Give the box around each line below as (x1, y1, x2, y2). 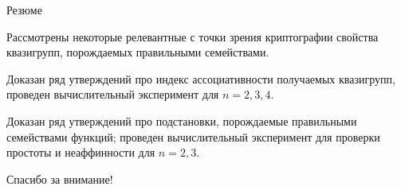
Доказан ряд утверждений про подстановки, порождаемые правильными (6, 112, 357, 129)
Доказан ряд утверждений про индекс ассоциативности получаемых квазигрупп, (6, 70, 395, 87)
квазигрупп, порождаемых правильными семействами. (6, 44, 269, 60)
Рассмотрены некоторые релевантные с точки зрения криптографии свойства (6, 28, 379, 45)
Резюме (6, 2, 42, 17)
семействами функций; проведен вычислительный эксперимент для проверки (6, 128, 380, 145)
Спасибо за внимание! (6, 170, 113, 187)
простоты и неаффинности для (6, 144, 155, 161)
